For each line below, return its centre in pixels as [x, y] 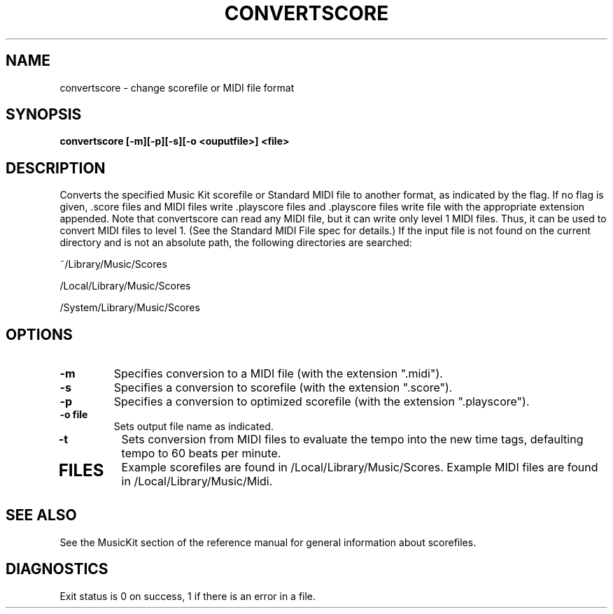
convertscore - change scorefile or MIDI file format [177, 87]
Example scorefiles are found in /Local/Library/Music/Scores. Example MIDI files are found [360, 467]
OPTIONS [39, 334]
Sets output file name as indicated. [193, 427]
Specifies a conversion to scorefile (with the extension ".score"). [283, 388]
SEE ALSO [41, 515]
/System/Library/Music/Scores [130, 308]
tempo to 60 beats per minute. [201, 454]
